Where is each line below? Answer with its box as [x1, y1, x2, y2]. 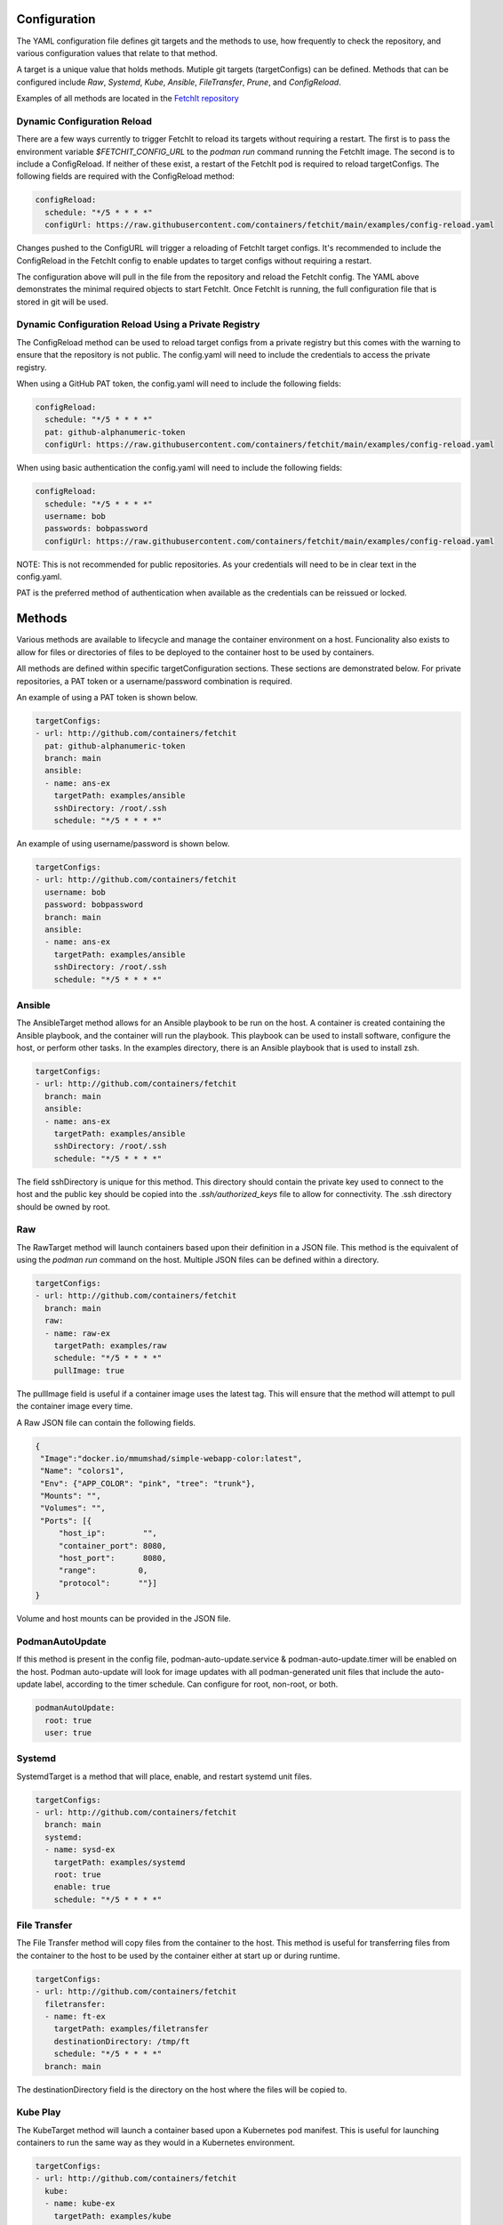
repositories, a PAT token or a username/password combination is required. [16, 676, 292, 686]
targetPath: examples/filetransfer [53, 2024, 209, 2034]
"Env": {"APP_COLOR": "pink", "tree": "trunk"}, [40, 1478, 256, 1488]
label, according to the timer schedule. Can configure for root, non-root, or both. [44, 1679, 339, 1690]
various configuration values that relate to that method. [16, 47, 218, 58]
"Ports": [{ [40, 1516, 92, 1525]
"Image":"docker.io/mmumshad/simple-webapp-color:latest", [40, 1453, 303, 1463]
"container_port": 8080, [58, 1541, 167, 1550]
